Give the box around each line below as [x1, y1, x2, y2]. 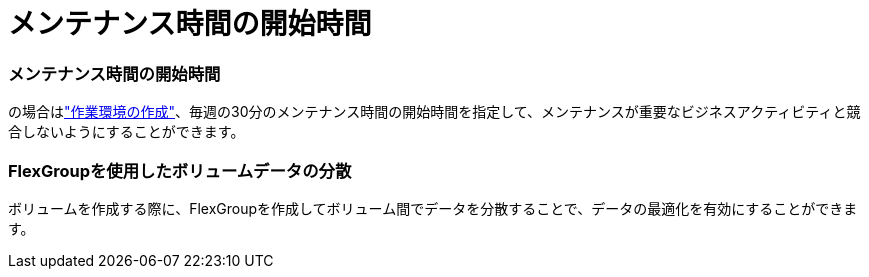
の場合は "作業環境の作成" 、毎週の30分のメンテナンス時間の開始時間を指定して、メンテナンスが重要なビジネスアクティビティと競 [8, 103, 861, 121]
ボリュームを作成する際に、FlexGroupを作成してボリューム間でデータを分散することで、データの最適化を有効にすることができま [8, 199, 858, 217]
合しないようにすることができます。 [8, 123, 245, 141]
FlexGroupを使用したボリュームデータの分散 [8, 160, 352, 181]
